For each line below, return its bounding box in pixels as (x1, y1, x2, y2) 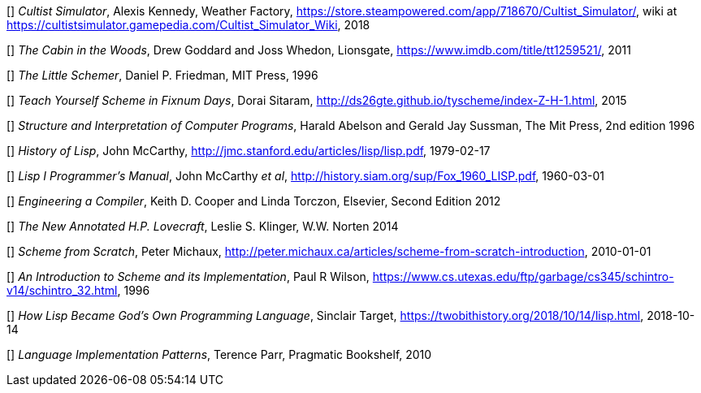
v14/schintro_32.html (6, 283, 118, 297)
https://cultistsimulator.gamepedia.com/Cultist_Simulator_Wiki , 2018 (6, 18, 370, 32)
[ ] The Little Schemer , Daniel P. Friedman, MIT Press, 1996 (6, 68, 318, 82)
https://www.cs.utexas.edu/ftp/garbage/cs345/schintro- (372, 270, 674, 283)
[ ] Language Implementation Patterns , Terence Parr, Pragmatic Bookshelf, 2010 (6, 348, 432, 361)
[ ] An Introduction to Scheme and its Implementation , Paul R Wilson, (6, 270, 370, 283)
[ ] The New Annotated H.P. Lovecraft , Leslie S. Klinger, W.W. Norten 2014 (6, 219, 399, 233)
